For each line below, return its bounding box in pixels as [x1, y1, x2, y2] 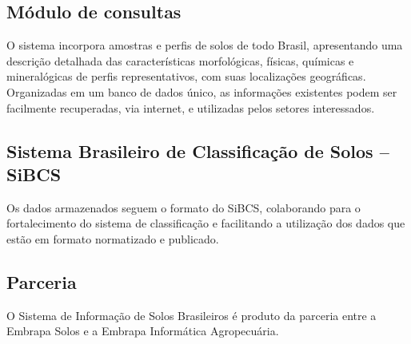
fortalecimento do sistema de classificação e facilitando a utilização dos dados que [6, 215, 405, 231]
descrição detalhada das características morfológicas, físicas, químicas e [6, 52, 354, 69]
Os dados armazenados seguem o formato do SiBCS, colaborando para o [6, 199, 361, 215]
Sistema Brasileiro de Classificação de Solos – [6, 138, 389, 163]
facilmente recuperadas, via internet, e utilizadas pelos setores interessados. [6, 99, 375, 116]
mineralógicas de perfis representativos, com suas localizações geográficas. [6, 68, 366, 85]
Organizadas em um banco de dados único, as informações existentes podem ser [6, 83, 397, 100]
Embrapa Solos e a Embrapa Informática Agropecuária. [6, 322, 279, 339]
